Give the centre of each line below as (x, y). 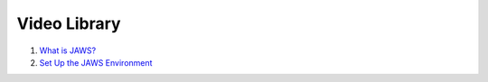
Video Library (69, 23)
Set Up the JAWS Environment (96, 62)
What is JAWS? (68, 50)
